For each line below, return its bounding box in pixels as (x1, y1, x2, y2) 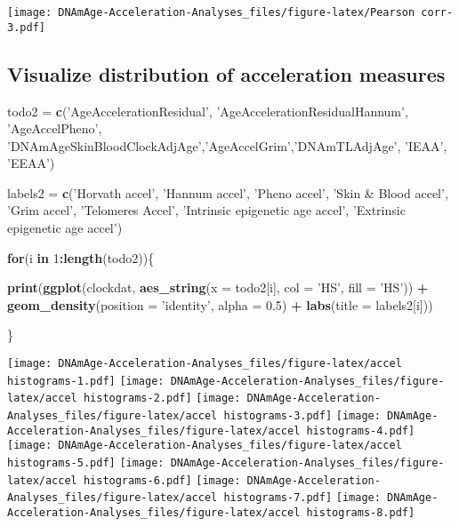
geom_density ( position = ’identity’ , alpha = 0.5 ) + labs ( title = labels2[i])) (7, 295, 433, 314)
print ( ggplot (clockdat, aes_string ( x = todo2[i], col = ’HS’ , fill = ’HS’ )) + (7, 278, 429, 297)
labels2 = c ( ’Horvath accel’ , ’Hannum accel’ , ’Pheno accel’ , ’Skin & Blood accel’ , (7, 183, 448, 202)
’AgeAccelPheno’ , (7, 119, 102, 138)
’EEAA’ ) (7, 154, 55, 172)
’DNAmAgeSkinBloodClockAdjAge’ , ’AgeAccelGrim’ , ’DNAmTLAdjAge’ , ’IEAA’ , (7, 136, 447, 155)
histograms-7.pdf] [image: (223, 491, 381, 505)
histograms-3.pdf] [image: (223, 410, 381, 423)
